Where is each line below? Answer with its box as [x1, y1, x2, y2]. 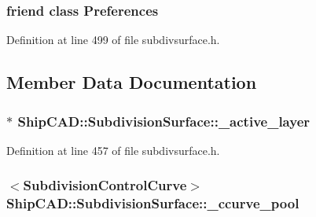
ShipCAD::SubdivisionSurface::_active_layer [17, 111, 310, 131]
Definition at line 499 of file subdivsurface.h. [6, 31, 220, 48]
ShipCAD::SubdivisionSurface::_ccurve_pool [6, 193, 299, 213]
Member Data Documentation [6, 70, 257, 94]
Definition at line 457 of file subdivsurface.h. [6, 142, 220, 158]
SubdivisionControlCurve [23, 175, 187, 195]
